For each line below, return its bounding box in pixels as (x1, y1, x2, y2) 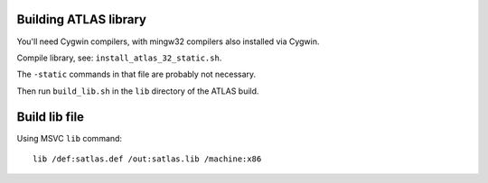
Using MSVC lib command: (16, 133, 122, 143)
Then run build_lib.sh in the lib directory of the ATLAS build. (16, 86, 259, 96)
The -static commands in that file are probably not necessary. (16, 69, 257, 80)
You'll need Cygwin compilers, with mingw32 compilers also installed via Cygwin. (16, 36, 320, 47)
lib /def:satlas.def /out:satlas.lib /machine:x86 (33, 153, 262, 164)
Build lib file (16, 109, 85, 124)
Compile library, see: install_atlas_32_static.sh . (16, 52, 222, 63)
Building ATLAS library (16, 12, 146, 27)
